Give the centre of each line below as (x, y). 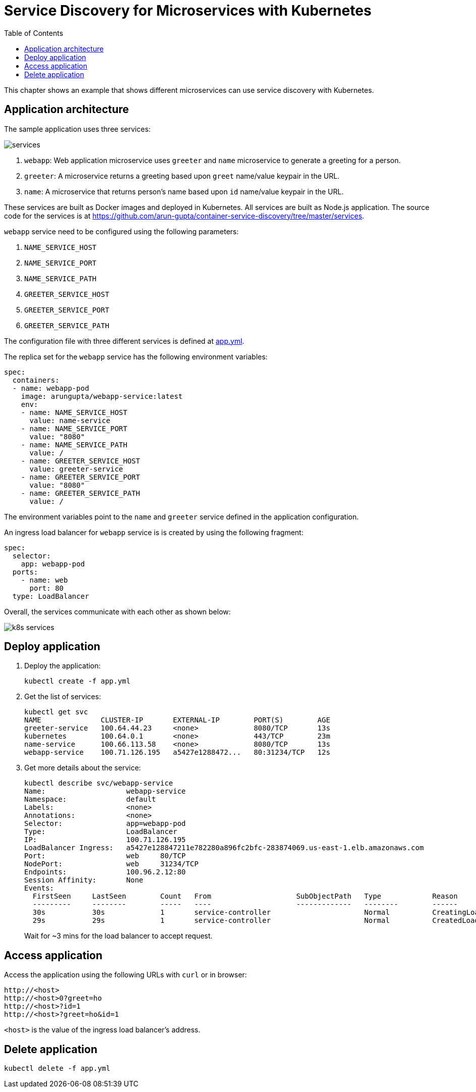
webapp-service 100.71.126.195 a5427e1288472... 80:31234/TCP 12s (177, 752)
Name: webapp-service (105, 791)
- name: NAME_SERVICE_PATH (74, 445)
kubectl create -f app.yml (77, 681)
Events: (39, 888)
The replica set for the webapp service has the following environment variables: (136, 356)
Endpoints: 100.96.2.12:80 (105, 872)
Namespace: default (90, 799)
